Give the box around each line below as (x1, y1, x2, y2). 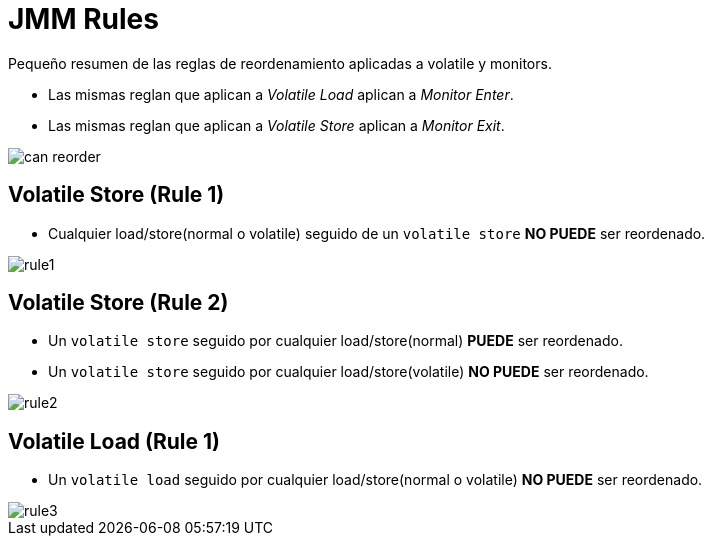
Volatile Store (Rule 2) (8, 290, 229, 316)
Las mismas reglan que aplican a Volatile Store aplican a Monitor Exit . (48, 116, 505, 134)
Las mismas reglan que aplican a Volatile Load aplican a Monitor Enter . (48, 85, 514, 103)
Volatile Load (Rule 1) (8, 428, 220, 454)
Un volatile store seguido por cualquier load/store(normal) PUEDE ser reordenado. (48, 332, 623, 350)
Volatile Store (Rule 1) (8, 182, 225, 208)
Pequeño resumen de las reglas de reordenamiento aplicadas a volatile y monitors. (8, 54, 552, 72)
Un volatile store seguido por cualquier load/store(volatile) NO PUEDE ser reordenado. (48, 363, 649, 381)
